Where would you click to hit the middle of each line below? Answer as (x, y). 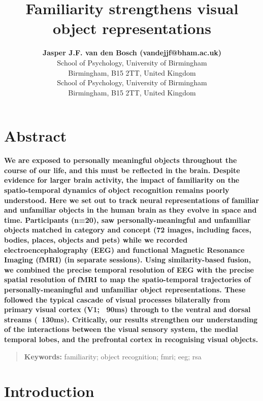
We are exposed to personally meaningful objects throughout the (121, 160)
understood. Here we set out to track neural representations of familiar (132, 200)
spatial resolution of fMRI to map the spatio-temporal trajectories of (127, 279)
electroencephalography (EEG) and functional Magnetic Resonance (124, 249)
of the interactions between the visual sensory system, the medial (121, 329)
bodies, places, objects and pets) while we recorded (96, 239)
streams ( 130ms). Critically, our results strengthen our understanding (131, 319)
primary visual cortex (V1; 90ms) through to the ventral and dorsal (127, 309)
